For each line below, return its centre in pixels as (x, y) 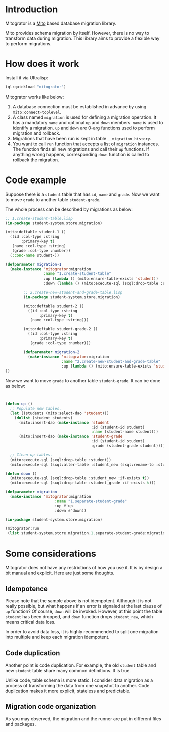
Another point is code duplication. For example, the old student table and (81, 665)
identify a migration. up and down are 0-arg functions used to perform (84, 128)
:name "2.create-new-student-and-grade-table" (111, 361)
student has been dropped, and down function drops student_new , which (79, 616)
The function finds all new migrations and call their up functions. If (81, 149)
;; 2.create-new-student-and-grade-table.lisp (73, 293)
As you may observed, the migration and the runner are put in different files (83, 719)
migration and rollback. (36, 133)
